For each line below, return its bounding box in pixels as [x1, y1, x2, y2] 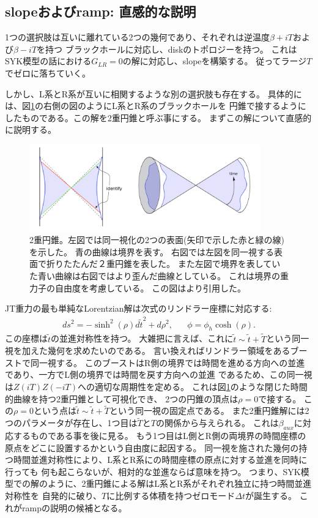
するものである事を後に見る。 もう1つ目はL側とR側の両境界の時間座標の [13, 429, 306, 441]
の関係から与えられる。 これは [155, 416, 279, 429]
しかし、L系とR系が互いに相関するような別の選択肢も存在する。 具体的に [5, 87, 302, 100]
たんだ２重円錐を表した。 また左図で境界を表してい [72, 257, 281, 270]
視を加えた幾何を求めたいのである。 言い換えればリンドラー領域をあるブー [5, 344, 308, 357]
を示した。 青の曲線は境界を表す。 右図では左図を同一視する [29, 245, 274, 258]
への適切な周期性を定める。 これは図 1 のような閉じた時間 [78, 380, 308, 392]
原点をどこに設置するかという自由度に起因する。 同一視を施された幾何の [5, 441, 299, 454]
